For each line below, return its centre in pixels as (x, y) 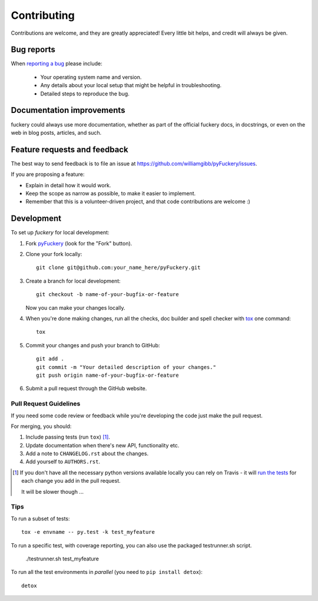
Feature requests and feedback (70, 149)
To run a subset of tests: (40, 519)
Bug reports (33, 50)
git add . (50, 359)
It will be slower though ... (52, 492)
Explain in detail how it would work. (68, 185)
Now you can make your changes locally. (75, 308)
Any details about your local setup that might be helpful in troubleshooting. (131, 85)
